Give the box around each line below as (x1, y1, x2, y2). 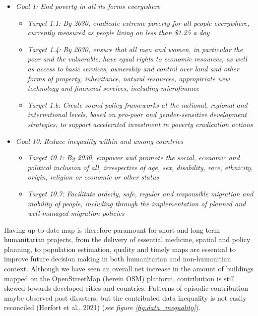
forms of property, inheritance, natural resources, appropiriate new (27, 73, 230, 83)
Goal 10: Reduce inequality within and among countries (15, 135, 183, 146)
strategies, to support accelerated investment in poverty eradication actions (27, 119, 253, 129)
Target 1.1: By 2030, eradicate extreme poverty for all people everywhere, (27, 17, 250, 28)
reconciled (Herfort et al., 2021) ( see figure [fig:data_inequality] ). (4, 302, 200, 313)
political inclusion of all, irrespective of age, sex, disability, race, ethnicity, (27, 162, 253, 172)
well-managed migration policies (27, 208, 125, 218)
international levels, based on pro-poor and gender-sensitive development (27, 109, 247, 120)
